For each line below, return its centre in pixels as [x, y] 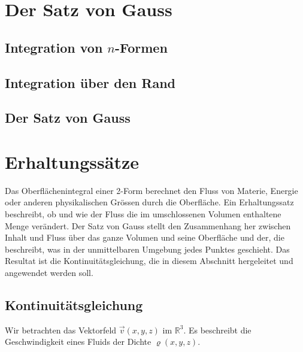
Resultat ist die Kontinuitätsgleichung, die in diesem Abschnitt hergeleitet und [149, 261]
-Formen [141, 47]
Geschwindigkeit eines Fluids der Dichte [78, 342]
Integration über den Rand [90, 82]
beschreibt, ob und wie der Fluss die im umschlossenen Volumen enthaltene [143, 214]
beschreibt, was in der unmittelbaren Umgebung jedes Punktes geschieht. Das [147, 249]
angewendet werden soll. [49, 272]
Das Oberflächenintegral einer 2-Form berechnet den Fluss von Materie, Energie [151, 190]
